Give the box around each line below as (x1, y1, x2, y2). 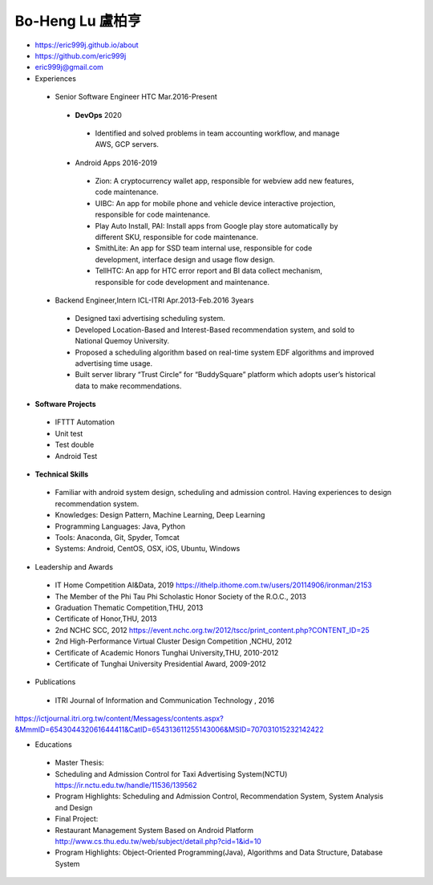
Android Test (55, 451, 98, 461)
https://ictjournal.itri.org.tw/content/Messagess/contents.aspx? (14, 714, 224, 724)
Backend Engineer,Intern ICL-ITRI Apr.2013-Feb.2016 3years (55, 295, 254, 305)
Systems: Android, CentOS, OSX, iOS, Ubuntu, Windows (55, 544, 241, 554)
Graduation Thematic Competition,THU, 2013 (55, 603, 204, 612)
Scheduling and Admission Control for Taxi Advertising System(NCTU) (55, 769, 288, 778)
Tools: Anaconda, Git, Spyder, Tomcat (55, 533, 180, 542)
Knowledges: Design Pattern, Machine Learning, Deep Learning (55, 510, 265, 520)
